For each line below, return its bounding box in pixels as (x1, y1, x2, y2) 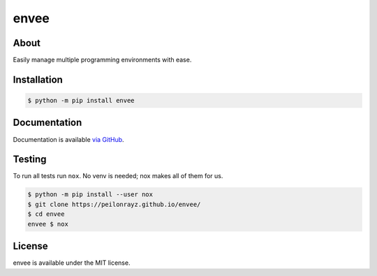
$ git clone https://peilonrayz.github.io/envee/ (27, 200, 201, 208)
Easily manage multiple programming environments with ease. (13, 56, 192, 64)
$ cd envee (27, 210, 65, 218)
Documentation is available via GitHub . (13, 135, 125, 143)
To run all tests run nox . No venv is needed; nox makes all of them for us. (13, 172, 223, 180)
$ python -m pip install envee (27, 96, 135, 105)
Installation (13, 73, 63, 85)
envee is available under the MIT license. (13, 259, 131, 267)
